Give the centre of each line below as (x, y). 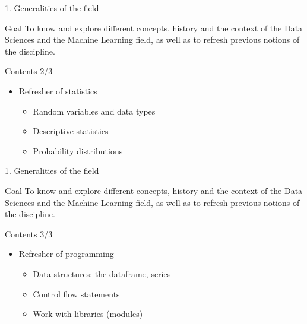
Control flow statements (76, 293)
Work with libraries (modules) (88, 314)
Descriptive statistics (71, 131)
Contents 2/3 (29, 71)
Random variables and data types (94, 111)
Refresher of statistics (58, 90)
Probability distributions (78, 150)
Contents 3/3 (29, 234)
